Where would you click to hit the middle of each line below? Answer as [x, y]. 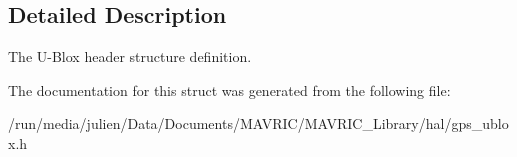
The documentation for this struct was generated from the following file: [229, 89]
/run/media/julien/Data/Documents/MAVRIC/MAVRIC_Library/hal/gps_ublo [258, 123]
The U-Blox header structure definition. [130, 56]
